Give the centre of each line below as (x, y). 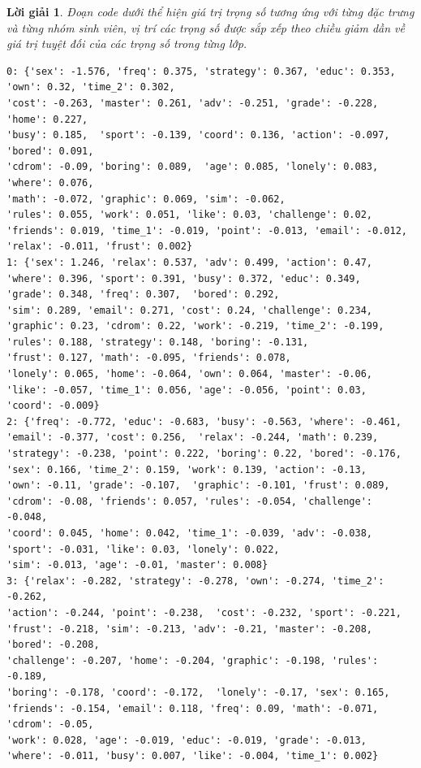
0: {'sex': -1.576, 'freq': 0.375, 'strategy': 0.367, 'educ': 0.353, (201, 71)
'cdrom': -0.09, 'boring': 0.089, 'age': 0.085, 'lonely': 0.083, (193, 167)
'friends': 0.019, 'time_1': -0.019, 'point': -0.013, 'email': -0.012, (207, 230)
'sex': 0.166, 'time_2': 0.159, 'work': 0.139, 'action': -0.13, (187, 469)
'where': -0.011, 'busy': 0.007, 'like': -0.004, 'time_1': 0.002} (193, 756)
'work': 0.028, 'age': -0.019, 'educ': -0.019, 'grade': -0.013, (187, 740)
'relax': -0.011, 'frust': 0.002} (100, 247)
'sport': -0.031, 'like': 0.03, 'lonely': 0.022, (143, 549)
